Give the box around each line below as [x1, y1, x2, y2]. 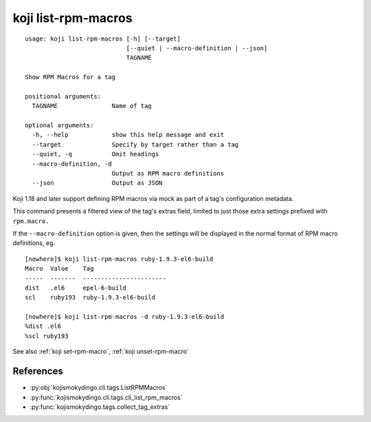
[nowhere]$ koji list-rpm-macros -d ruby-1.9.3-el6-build [25, 313, 225, 321]
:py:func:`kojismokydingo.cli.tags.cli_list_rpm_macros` [30, 393, 183, 401]
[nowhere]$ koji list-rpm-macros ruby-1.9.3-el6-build [25, 255, 214, 263]
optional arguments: [25, 121, 94, 129]
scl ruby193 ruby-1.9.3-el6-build [25, 293, 156, 302]
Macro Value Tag [25, 265, 94, 273]
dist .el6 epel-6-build [25, 284, 127, 292]
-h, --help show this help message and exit [32, 131, 225, 139]
